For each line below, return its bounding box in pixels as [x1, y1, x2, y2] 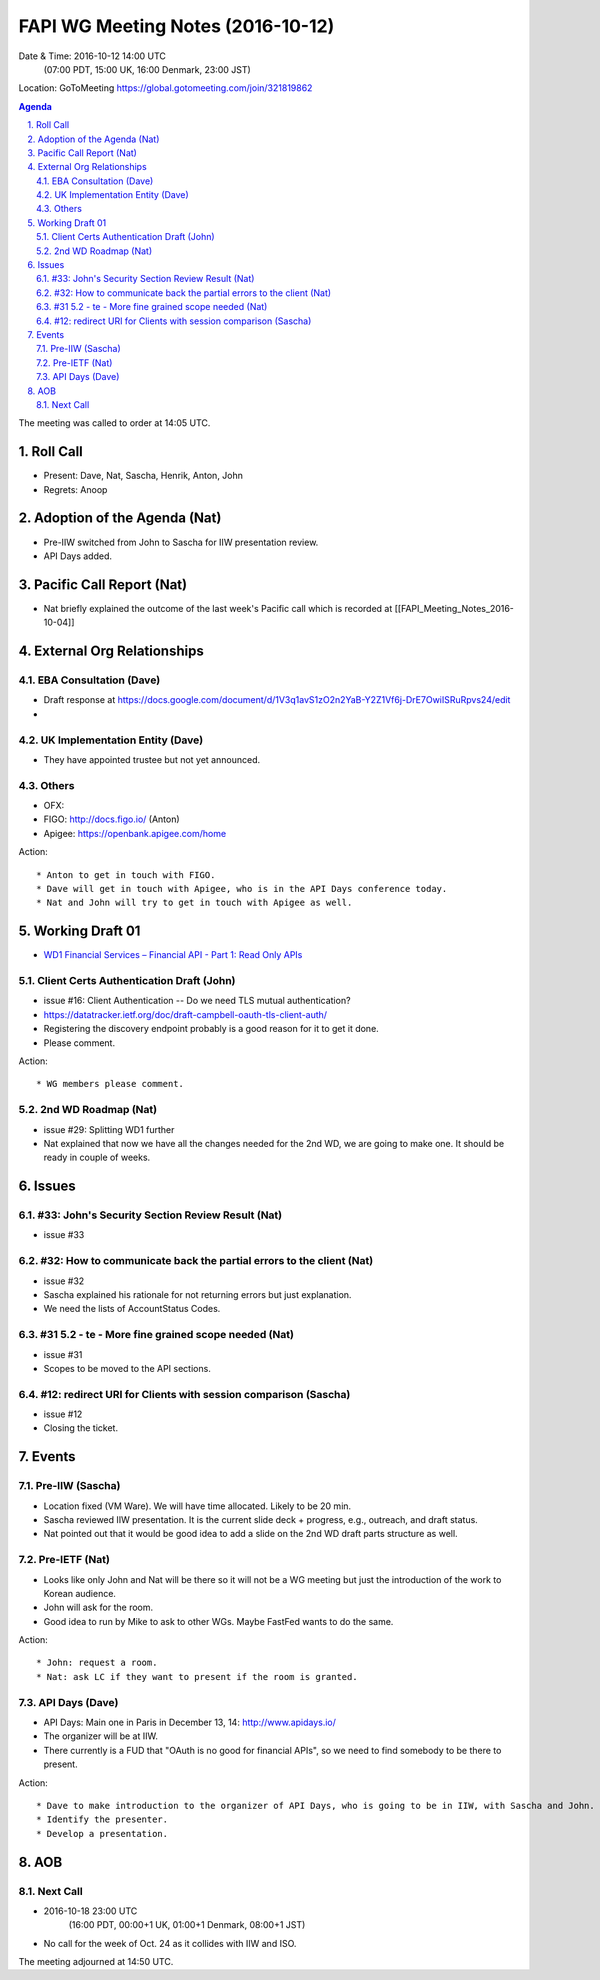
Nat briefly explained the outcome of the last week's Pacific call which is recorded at [43, 602, 393, 614]
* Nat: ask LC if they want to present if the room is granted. [36, 1671, 359, 1682]
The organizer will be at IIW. [43, 1730, 159, 1742]
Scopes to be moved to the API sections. [43, 1362, 212, 1374]
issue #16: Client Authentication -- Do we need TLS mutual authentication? [43, 995, 351, 1007]
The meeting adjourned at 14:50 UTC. [18, 1956, 174, 1968]
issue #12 [43, 1408, 83, 1420]
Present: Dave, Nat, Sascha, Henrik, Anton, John [43, 470, 244, 482]
